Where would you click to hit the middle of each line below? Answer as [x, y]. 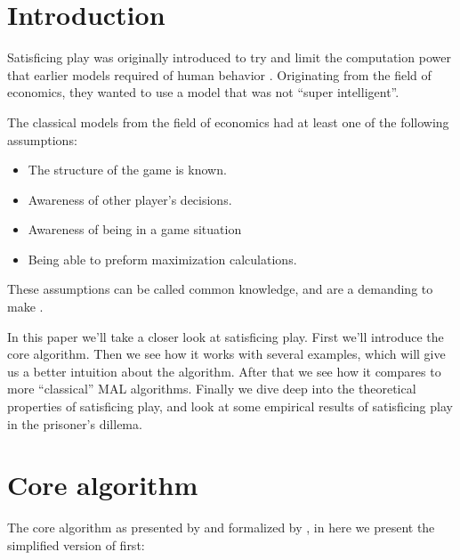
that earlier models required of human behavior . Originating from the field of [219, 74]
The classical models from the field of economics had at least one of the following [228, 122]
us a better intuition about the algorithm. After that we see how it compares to [224, 371]
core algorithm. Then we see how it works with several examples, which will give [226, 354]
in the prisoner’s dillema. [75, 423]
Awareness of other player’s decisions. [130, 199]
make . [25, 307]
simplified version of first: [76, 544]
